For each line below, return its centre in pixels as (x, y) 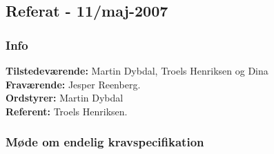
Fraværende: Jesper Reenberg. (73, 84)
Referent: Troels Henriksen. (67, 111)
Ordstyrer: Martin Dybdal (65, 98)
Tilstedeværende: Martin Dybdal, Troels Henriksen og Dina (137, 70)
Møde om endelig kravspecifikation (105, 142)
